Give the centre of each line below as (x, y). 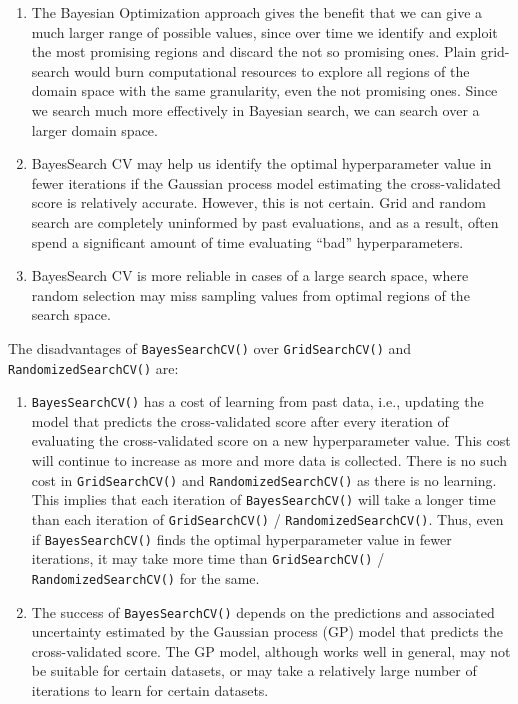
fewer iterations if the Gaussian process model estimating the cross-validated (266, 182)
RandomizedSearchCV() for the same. (145, 577)
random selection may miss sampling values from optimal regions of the (250, 294)
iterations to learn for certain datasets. (150, 690)
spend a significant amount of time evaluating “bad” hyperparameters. (247, 241)
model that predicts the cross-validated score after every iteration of (240, 420)
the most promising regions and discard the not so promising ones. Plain (254, 51)
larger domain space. (94, 129)
